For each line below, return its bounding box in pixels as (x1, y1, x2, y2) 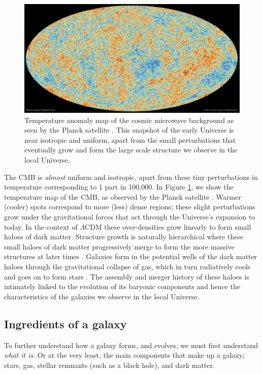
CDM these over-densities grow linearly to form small (85, 221, 251, 232)
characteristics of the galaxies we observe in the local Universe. (4, 291, 200, 301)
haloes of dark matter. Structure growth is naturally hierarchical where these (4, 231, 244, 242)
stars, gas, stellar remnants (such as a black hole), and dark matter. (4, 359, 215, 370)
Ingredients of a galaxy (4, 316, 127, 331)
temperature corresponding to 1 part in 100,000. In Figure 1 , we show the (4, 181, 234, 192)
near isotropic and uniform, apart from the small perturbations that (24, 134, 236, 145)
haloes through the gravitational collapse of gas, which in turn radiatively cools (4, 261, 251, 271)
